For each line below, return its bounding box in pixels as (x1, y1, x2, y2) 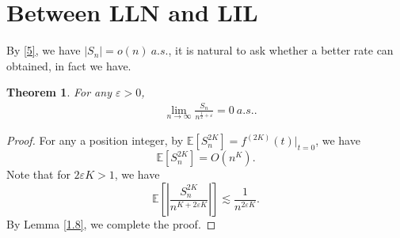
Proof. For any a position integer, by (6, 132, 184, 149)
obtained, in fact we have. (6, 57, 131, 74)
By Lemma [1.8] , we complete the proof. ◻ (6, 216, 216, 232)
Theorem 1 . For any (6, 84, 112, 100)
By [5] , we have (6, 42, 81, 59)
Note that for (6, 166, 70, 183)
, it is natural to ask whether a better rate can (168, 42, 394, 59)
